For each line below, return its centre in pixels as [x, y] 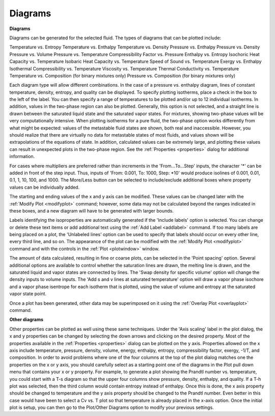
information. [22, 157]
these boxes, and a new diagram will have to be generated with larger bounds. [92, 211]
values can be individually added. [45, 187]
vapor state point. [28, 294]
